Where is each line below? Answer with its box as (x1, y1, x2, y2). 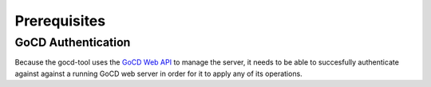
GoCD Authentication (14, 35, 131, 49)
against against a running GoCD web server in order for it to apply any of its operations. (14, 69, 302, 78)
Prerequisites (14, 12, 106, 30)
